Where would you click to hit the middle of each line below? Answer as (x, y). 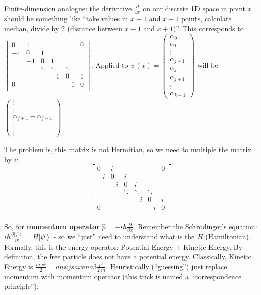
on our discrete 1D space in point (194, 8)
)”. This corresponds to (208, 28)
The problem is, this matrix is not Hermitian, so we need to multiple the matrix (128, 149)
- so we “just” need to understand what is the (124, 236)
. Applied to (110, 65)
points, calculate (206, 18)
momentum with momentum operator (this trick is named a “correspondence (123, 276)
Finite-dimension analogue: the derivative (68, 8)
